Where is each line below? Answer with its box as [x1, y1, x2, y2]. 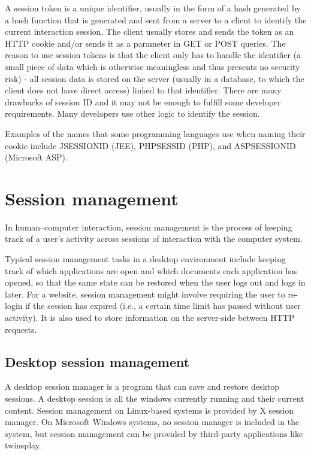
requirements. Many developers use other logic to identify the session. [5, 107, 260, 120]
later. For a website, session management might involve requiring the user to [5, 287, 285, 300]
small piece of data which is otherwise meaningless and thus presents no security [5, 60, 300, 72]
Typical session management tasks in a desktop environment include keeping [5, 253, 286, 265]
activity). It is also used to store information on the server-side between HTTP [5, 311, 295, 323]
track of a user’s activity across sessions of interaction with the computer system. [5, 232, 303, 245]
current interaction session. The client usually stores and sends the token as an [5, 25, 294, 38]
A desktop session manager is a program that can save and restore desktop [5, 380, 280, 393]
